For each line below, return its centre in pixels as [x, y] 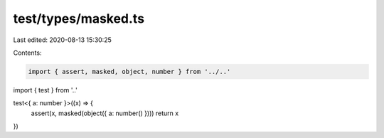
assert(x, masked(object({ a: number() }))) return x [105, 113]
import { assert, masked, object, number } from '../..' [129, 71]
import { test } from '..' [45, 90]
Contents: [27, 53]
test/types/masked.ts [79, 18]
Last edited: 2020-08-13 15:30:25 [62, 40]
